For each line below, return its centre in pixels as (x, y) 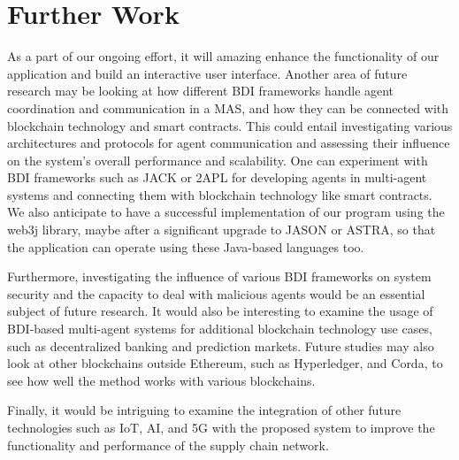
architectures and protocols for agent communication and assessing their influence (229, 143)
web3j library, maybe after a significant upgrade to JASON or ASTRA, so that (222, 230)
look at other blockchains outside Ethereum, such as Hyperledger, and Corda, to (225, 363)
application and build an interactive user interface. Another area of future (207, 73)
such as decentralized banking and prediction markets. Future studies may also (221, 345)
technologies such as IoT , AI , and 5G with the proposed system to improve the (221, 427)
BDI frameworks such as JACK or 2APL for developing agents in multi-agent (217, 177)
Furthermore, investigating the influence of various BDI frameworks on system (219, 276)
